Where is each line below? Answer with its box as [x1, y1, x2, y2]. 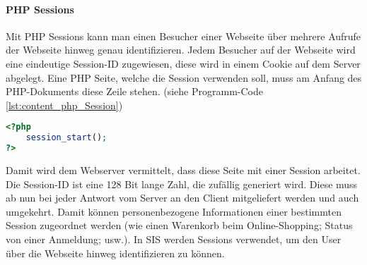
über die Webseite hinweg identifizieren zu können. [6, 245, 225, 260]
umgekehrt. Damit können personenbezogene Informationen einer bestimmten [6, 204, 342, 218]
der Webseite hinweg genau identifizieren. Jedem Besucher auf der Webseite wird [6, 42, 356, 57]
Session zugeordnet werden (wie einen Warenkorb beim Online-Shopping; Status [6, 218, 353, 233]
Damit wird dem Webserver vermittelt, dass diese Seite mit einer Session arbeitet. [6, 162, 361, 177]
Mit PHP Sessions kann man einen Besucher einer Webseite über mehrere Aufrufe [6, 28, 361, 43]
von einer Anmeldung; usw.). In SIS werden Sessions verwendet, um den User [6, 231, 342, 246]
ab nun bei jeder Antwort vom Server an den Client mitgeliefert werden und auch [6, 190, 359, 205]
